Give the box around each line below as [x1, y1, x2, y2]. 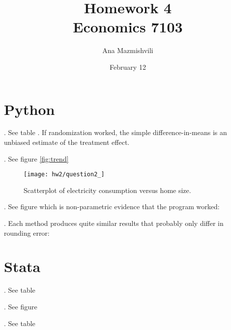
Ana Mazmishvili [102, 45, 153, 55]
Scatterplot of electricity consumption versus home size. [24, 185, 191, 195]
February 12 [110, 61, 146, 72]
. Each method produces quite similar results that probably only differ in [4, 218, 224, 228]
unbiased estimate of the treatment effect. [4, 137, 130, 147]
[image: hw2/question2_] [24, 171, 105, 178]
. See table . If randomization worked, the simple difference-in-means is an [4, 127, 227, 137]
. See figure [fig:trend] [4, 153, 69, 164]
